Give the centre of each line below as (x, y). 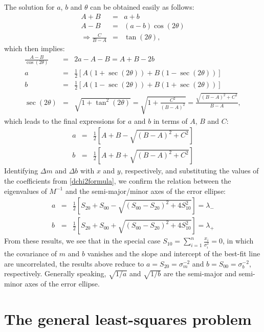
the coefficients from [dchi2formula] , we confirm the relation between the (118, 180)
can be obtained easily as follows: (142, 7)
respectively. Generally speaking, (55, 273)
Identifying (21, 171)
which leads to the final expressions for (65, 120)
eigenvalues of (26, 191)
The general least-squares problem (128, 318)
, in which (238, 241)
